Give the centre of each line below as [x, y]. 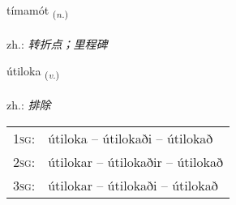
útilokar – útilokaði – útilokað [133, 185]
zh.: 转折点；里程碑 [57, 43]
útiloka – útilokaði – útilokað [131, 138]
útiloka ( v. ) [33, 72]
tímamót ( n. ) [38, 11]
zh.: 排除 [29, 105]
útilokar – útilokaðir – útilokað [135, 161]
